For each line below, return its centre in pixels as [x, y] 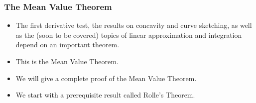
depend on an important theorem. [67, 45]
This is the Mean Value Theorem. [67, 61]
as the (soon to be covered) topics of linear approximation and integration [129, 35]
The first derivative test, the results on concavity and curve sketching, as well [134, 25]
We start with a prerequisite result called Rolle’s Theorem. [105, 95]
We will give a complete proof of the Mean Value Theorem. [106, 78]
